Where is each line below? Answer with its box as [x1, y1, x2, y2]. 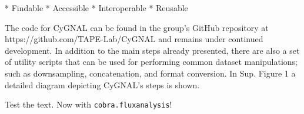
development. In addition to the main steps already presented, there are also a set [5, 44, 300, 56]
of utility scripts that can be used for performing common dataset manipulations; [5, 56, 298, 68]
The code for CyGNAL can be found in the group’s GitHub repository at [5, 21, 269, 33]
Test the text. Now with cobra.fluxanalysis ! [5, 98, 172, 110]
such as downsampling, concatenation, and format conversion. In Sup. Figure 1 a [5, 67, 296, 79]
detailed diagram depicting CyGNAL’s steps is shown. [5, 78, 200, 91]
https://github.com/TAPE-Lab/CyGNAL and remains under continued [5, 33, 263, 45]
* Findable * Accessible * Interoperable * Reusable [5, 2, 188, 13]
